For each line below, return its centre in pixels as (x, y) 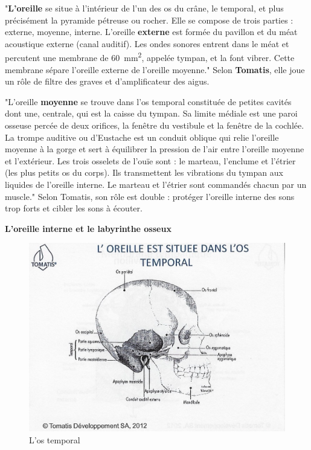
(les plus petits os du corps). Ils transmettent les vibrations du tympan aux (144, 172)
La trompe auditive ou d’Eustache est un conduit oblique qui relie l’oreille (142, 137)
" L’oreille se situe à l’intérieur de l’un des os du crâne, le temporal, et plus (144, 8)
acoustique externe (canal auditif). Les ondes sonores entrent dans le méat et (147, 43)
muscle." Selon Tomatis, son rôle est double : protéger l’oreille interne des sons (150, 196)
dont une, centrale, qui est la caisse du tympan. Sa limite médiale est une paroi (151, 113)
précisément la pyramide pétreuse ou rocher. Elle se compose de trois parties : (149, 20)
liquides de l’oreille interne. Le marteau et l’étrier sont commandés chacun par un (156, 184)
